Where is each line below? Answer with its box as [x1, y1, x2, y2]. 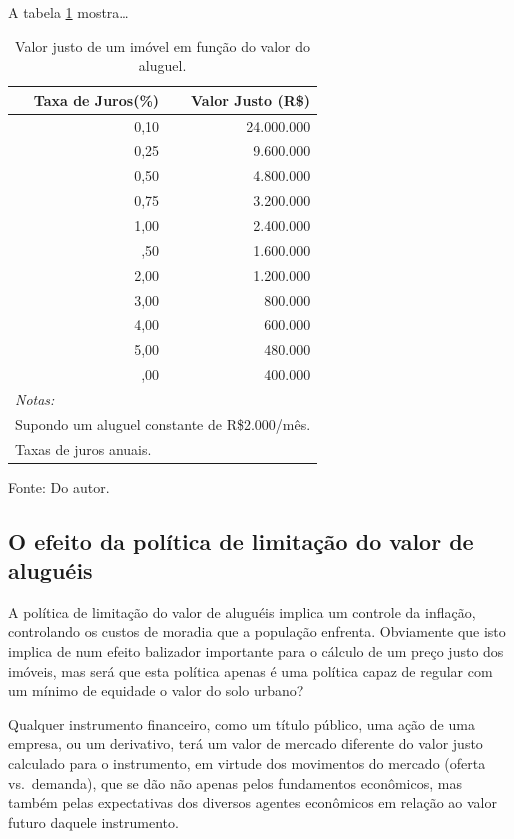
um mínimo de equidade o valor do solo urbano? [8, 680, 304, 701]
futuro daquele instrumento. [8, 811, 179, 832]
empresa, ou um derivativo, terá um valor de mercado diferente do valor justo [8, 733, 483, 754]
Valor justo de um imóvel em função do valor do [15, 35, 311, 56]
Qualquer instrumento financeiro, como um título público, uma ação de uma [8, 713, 475, 734]
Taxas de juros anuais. [15, 438, 152, 459]
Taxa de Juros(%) [33, 89, 160, 110]
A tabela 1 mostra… [8, 2, 129, 22]
